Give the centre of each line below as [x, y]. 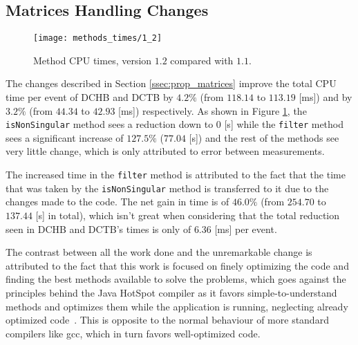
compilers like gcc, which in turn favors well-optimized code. [133, 333]
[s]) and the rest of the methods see [264, 137]
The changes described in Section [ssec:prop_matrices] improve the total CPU [171, 83]
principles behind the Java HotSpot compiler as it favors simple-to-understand [171, 292]
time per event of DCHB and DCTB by [89, 97]
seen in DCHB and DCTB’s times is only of [98, 229]
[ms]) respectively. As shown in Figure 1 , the [213, 110]
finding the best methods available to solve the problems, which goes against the [176, 279]
